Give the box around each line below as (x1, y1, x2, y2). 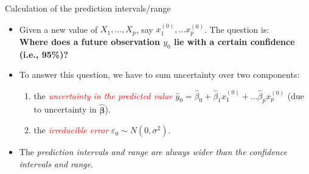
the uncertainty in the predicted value (33, 89, 173, 102)
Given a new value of (19, 23, 98, 35)
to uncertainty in (33, 103, 97, 116)
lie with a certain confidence (174, 35, 295, 47)
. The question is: (204, 23, 269, 35)
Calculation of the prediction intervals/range (5, 2, 171, 14)
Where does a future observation (19, 35, 160, 47)
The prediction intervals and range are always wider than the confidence (19, 145, 287, 158)
